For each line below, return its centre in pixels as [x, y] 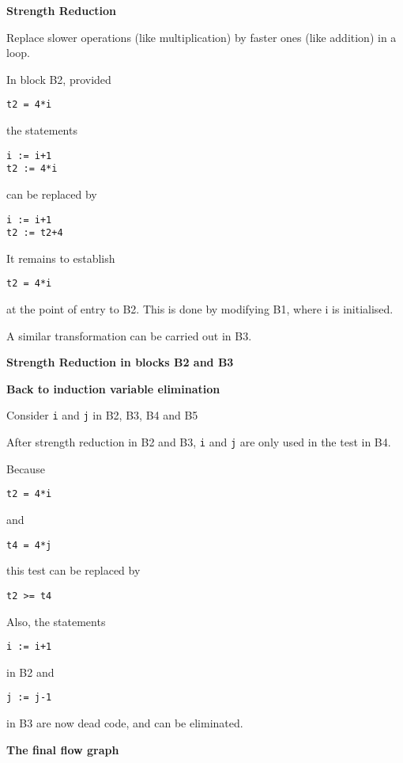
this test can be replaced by [73, 570]
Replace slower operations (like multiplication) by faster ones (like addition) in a [201, 37]
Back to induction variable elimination [113, 388]
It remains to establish [61, 258]
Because [26, 468]
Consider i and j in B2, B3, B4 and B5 [102, 415]
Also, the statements [56, 621]
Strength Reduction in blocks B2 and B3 [120, 362]
